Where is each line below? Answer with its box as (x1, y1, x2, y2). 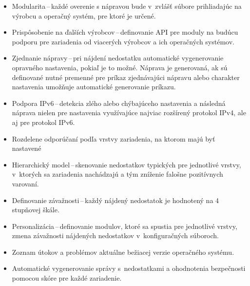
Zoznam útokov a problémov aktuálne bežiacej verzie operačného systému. (12, 246, 234, 257)
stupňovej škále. (12, 204, 59, 215)
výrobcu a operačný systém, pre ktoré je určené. (12, 10, 156, 20)
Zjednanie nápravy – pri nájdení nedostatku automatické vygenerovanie (12, 53, 224, 63)
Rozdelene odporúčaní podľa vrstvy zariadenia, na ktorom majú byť (12, 133, 215, 143)
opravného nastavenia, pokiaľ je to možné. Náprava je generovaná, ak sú (12, 62, 228, 72)
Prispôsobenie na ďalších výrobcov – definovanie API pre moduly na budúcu (12, 27, 238, 37)
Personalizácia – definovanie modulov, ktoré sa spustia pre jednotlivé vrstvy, (12, 221, 237, 231)
